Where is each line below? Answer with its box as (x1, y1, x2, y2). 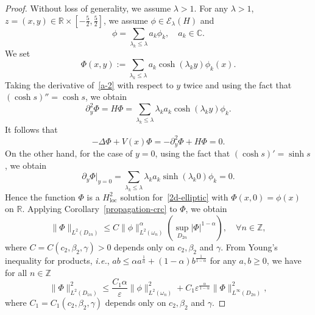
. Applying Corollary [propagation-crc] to (22, 202, 177, 215)
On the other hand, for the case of (5, 147, 133, 160)
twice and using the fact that (183, 78, 292, 91)
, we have (266, 254, 302, 267)
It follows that (5, 122, 58, 135)
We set (5, 46, 30, 59)
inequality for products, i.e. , (5, 254, 110, 267)
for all (5, 266, 27, 278)
